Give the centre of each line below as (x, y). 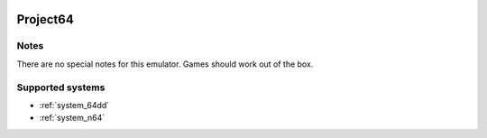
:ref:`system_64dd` (74, 105)
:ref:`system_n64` (72, 118)
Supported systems (61, 87)
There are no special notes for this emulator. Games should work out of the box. (165, 64)
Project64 (45, 19)
